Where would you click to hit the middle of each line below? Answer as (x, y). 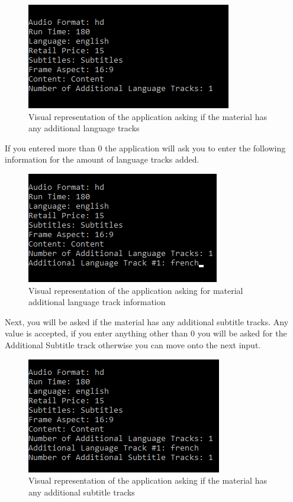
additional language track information (97, 302)
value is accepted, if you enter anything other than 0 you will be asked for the (146, 333)
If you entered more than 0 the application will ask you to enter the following (145, 148)
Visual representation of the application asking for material (136, 290)
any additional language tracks (84, 128)
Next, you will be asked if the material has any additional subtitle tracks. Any (147, 321)
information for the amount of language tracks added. (102, 159)
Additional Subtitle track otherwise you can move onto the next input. (133, 344)
